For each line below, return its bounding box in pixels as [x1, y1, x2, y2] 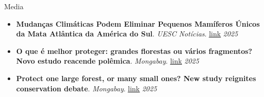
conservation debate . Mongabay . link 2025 [16, 83, 157, 93]
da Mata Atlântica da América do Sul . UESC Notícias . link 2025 [16, 28, 238, 39]
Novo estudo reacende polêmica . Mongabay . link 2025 [16, 55, 199, 66]
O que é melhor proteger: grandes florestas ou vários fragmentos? [16, 45, 252, 56]
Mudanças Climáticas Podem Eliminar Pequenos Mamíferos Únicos [16, 18, 260, 29]
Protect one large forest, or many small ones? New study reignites [16, 72, 256, 83]
